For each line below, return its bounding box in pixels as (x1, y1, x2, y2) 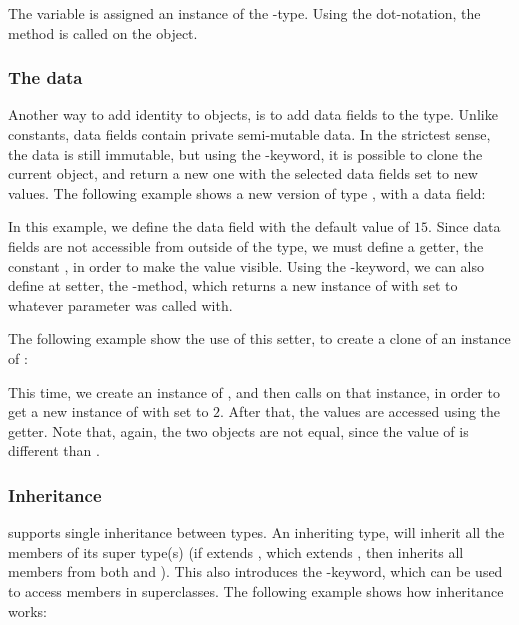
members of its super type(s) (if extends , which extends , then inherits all (8, 541, 464, 562)
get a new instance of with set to (8, 401, 209, 422)
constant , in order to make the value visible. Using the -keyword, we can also (8, 255, 484, 276)
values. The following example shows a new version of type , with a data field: (8, 182, 486, 203)
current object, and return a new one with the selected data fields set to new (8, 163, 478, 184)
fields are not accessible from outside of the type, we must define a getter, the (8, 235, 484, 256)
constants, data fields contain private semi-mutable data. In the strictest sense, (8, 124, 491, 144)
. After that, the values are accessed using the (220, 401, 501, 422)
